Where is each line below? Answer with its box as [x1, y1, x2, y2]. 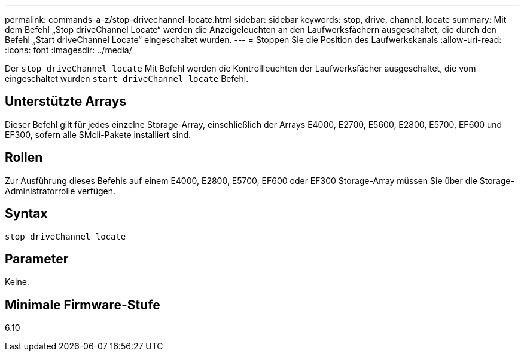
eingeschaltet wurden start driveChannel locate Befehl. [5, 73, 249, 84]
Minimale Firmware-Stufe [5, 297, 160, 312]
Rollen [5, 150, 43, 165]
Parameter [5, 251, 69, 266]
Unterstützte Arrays [5, 94, 127, 109]
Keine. [5, 277, 29, 287]
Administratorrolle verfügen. [5, 185, 116, 196]
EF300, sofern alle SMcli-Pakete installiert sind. [5, 129, 191, 140]
